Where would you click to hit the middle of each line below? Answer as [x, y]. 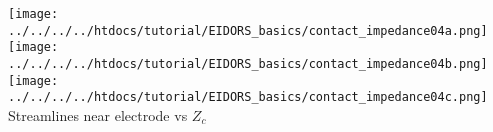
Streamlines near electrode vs [98, 114]
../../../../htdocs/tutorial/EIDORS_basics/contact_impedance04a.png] [248, 30]
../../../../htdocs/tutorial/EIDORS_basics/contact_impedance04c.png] [248, 97]
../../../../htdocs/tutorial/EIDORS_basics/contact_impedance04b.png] [248, 63]
